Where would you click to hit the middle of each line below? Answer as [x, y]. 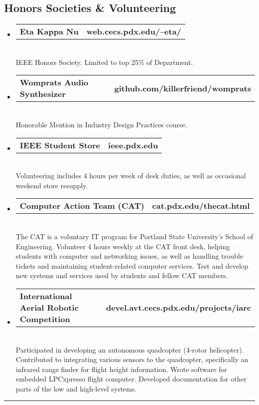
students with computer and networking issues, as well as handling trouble [129, 256]
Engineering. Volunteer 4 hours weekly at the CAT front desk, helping [123, 246]
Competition [45, 319]
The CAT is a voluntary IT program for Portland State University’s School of [134, 236]
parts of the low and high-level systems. [76, 388]
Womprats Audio [54, 82]
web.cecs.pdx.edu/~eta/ [134, 31]
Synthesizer [43, 94]
